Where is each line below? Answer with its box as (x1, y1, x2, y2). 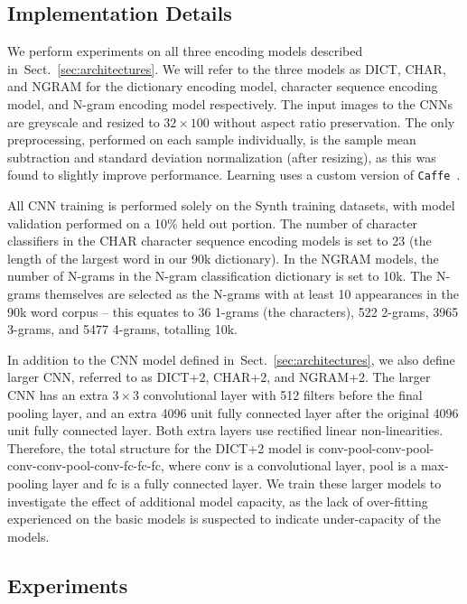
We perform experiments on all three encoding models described (7, 42, 363, 60)
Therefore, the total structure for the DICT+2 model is (7, 438, 315, 457)
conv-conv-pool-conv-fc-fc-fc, (7, 456, 164, 475)
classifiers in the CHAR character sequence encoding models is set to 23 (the (7, 231, 432, 250)
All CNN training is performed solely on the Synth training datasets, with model (7, 196, 455, 215)
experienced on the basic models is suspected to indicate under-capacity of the (7, 509, 441, 528)
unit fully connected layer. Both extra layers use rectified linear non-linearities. (7, 421, 444, 440)
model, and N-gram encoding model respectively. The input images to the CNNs (7, 94, 453, 113)
